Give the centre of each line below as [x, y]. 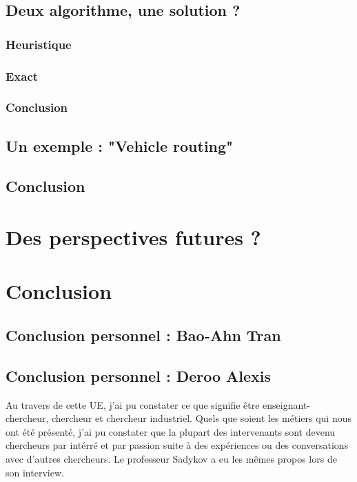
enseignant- [286, 404]
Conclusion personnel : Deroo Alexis [139, 375]
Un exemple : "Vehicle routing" [120, 145]
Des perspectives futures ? [133, 237]
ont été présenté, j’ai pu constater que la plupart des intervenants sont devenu [171, 431]
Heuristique [39, 44]
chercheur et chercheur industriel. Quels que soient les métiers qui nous [202, 418]
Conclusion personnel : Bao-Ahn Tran [143, 335]
